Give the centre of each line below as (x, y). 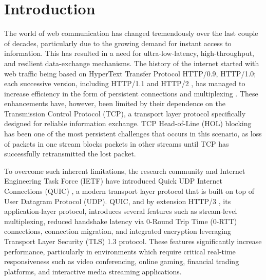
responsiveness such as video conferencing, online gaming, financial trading (122, 261)
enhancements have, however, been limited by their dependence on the (115, 103)
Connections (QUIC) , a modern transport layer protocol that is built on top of (129, 191)
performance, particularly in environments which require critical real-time (120, 251)
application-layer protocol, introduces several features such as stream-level (121, 211)
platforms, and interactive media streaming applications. (93, 271)
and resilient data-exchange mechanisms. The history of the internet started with (132, 63)
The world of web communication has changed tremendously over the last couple (131, 33)
